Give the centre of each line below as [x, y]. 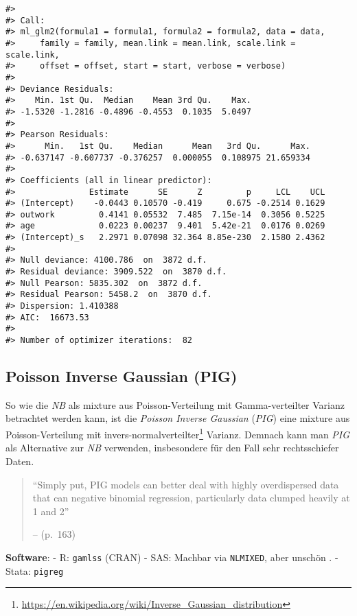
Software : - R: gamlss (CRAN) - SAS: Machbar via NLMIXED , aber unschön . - [172, 557]
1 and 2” [51, 511]
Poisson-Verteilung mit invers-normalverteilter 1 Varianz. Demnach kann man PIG [178, 433]
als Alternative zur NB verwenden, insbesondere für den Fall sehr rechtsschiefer [172, 448]
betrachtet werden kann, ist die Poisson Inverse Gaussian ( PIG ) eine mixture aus [178, 418]
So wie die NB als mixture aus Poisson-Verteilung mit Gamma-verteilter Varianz [175, 404]
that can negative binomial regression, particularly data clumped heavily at [191, 498]
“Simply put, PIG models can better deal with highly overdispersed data [186, 484]
